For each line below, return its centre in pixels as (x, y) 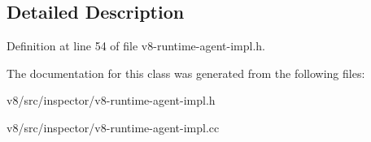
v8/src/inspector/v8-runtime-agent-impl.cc (113, 127)
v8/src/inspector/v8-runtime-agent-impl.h (111, 100)
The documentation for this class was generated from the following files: (186, 73)
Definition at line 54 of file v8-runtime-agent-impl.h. (136, 46)
